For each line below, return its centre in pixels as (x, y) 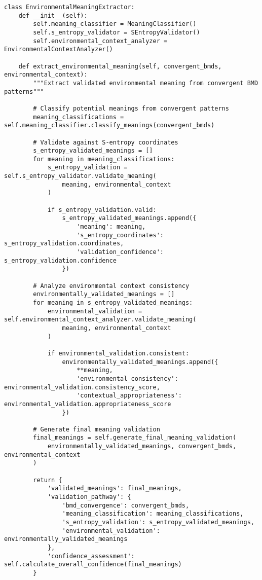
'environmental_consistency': (127, 378)
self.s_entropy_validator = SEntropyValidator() (117, 32)
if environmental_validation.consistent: (118, 353)
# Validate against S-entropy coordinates (106, 142)
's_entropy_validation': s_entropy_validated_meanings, (158, 522)
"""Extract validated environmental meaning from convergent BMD (146, 83)
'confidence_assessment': (91, 556)
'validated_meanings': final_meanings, (115, 488)
